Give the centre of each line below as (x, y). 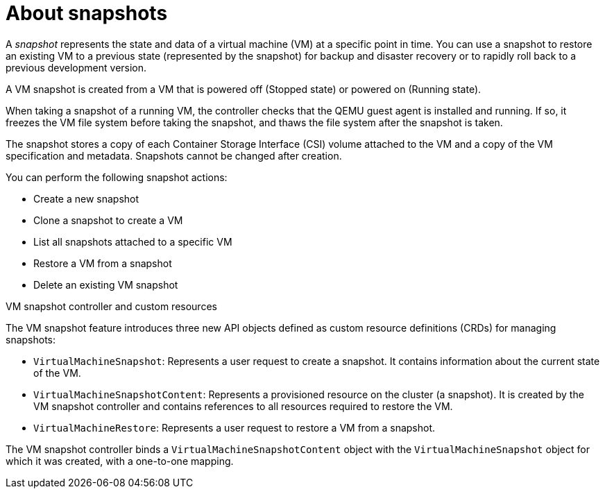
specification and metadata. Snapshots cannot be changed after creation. (174, 155)
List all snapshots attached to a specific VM (133, 241)
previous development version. (76, 67)
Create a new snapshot (86, 198)
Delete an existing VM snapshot (106, 284)
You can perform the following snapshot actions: (117, 177)
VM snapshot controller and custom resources (111, 306)
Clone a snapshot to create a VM (108, 220)
